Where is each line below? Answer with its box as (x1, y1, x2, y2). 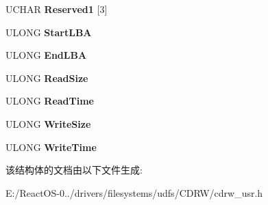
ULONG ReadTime (5, 94, 94, 108)
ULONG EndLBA (5, 48, 87, 62)
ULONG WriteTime (5, 139, 97, 154)
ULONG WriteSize (5, 116, 91, 131)
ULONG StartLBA (5, 25, 92, 39)
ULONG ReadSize (5, 70, 88, 85)
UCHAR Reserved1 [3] (5, 2, 108, 16)
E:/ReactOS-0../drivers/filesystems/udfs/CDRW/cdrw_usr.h (5, 185, 263, 200)
